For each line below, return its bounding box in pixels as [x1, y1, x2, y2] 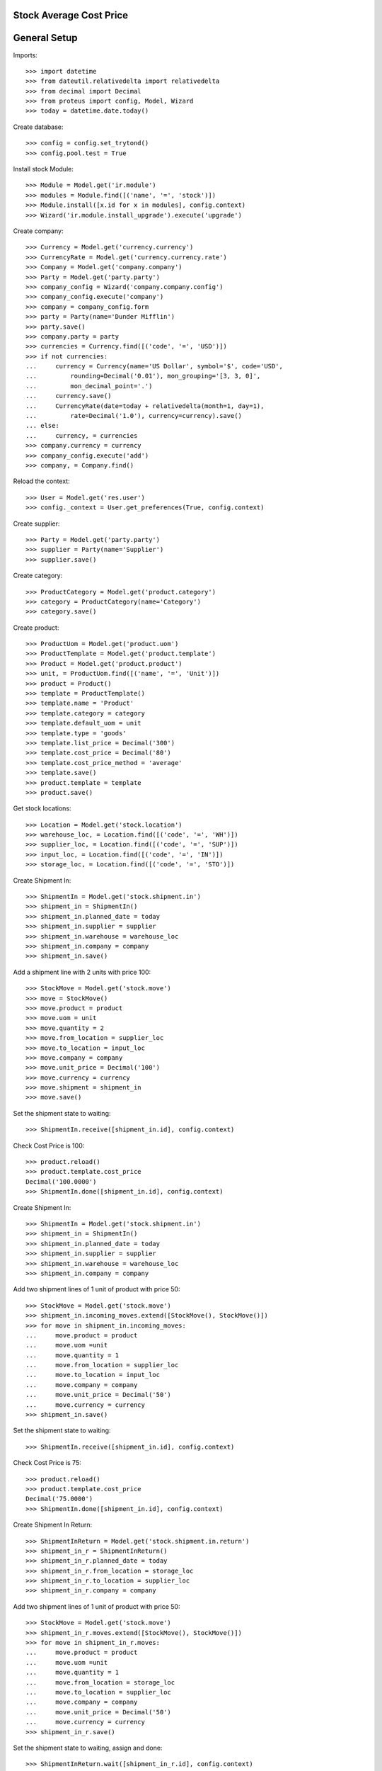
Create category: [13, 571, 63, 580]
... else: [25, 421, 59, 430]
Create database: [13, 123, 64, 131]
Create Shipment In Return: [13, 1520, 92, 1529]
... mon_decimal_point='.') [25, 382, 153, 390]
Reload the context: [13, 477, 70, 485]
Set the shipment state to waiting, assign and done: [13, 1743, 163, 1752]
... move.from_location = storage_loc [25, 1678, 175, 1686]
